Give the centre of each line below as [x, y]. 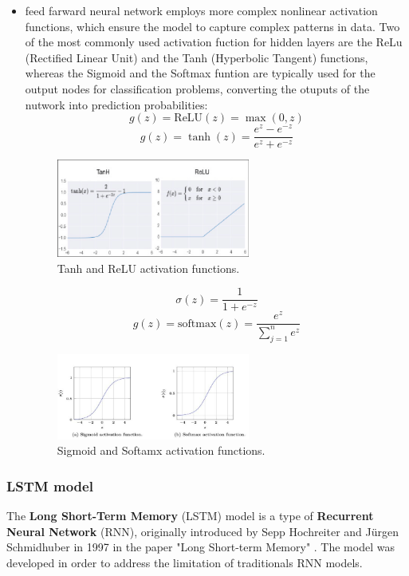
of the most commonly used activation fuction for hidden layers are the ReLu [214, 42]
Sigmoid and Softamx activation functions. [161, 450]
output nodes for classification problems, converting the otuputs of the [197, 88]
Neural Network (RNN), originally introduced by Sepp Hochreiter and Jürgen [203, 531]
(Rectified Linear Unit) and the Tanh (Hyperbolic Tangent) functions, [197, 57]
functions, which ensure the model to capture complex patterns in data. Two [212, 26]
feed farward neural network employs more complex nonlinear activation [201, 10]
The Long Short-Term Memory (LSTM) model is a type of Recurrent [190, 515]
